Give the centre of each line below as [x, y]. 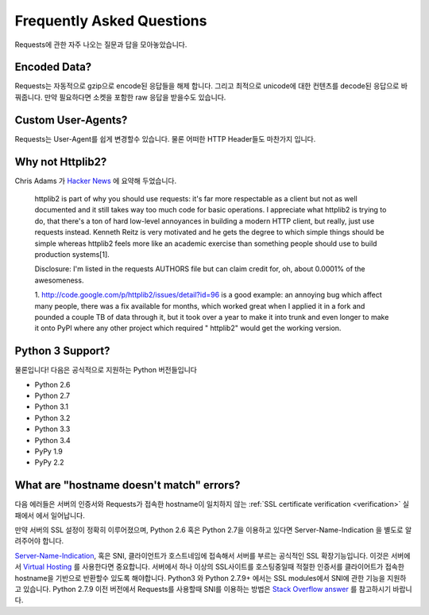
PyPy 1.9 [48, 451]
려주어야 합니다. [39, 541]
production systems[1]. [72, 254]
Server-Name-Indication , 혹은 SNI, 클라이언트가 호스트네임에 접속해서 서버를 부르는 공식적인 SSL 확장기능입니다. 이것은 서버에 [213, 555]
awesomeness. [59, 280]
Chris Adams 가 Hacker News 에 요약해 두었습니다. [96, 181]
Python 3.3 [52, 429]
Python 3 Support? [62, 351]
